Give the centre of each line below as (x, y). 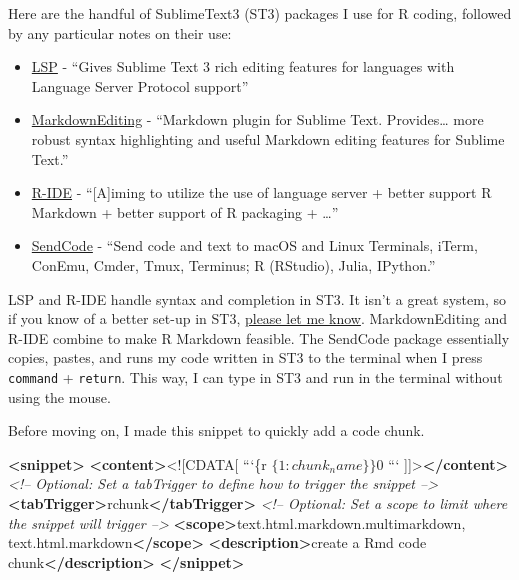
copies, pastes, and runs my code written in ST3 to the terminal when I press (245, 357)
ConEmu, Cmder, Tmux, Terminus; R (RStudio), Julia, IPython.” (233, 264)
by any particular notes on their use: (120, 32)
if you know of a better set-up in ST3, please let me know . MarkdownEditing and (258, 318)
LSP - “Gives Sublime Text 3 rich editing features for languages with (243, 66)
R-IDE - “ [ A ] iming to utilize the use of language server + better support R (261, 192)
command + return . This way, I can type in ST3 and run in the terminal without (255, 376)
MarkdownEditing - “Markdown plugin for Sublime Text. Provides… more (257, 119)
